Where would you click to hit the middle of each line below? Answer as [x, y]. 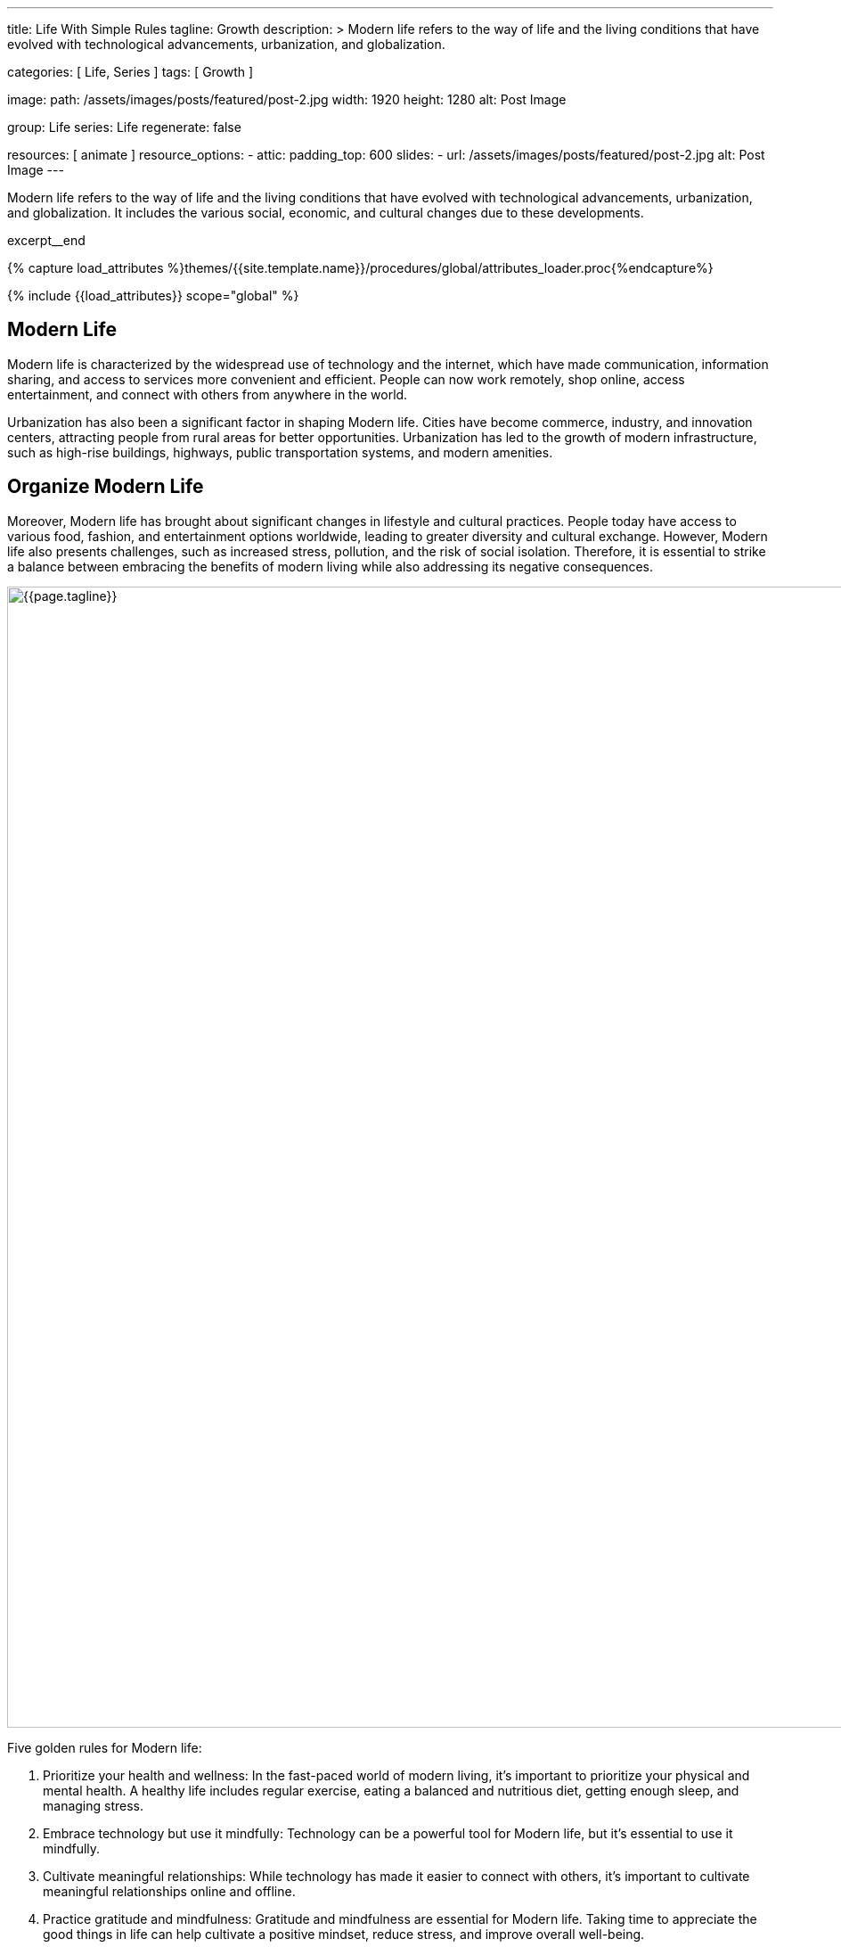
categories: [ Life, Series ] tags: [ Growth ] [131, 72]
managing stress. [94, 1805]
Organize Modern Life [106, 487]
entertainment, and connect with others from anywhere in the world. [208, 394]
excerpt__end [46, 240]
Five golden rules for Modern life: [105, 1747]
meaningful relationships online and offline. [169, 1891]
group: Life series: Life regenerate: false [124, 127]
